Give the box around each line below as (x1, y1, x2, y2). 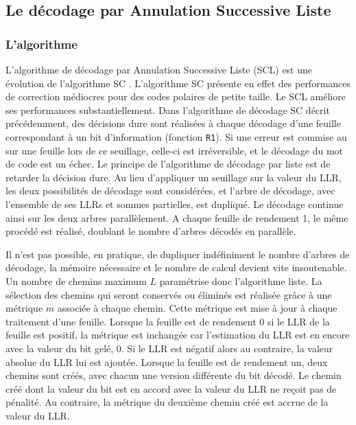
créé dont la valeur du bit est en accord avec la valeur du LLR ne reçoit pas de (5, 381, 337, 395)
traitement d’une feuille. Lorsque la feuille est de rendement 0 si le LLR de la (5, 314, 330, 328)
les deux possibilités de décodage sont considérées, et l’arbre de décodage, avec (5, 183, 335, 198)
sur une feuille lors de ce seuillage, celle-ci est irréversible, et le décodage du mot (5, 143, 344, 157)
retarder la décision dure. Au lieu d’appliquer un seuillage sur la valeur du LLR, (5, 170, 342, 184)
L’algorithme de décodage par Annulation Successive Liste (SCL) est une (5, 62, 313, 76)
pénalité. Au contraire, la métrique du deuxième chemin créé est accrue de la (5, 395, 329, 409)
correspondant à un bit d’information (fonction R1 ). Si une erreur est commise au (5, 129, 347, 143)
